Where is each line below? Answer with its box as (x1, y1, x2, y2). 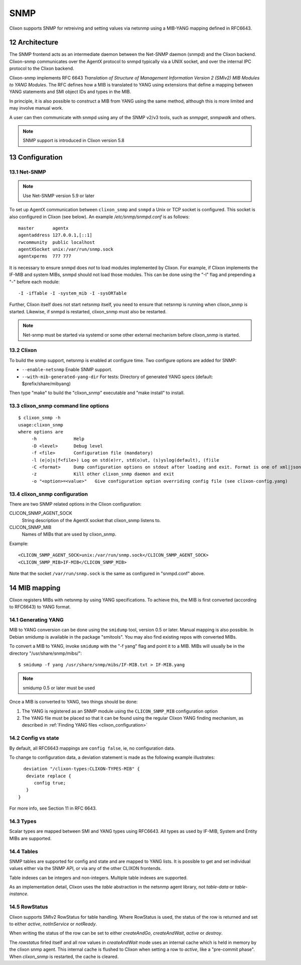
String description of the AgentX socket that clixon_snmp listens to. (22, 517, 161, 523)
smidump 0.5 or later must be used (23, 684, 95, 691)
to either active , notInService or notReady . (9, 921, 97, 927)
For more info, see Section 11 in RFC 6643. (9, 805, 97, 812)
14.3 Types (9, 818, 37, 825)
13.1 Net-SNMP (9, 168, 46, 176)
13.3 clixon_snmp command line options (9, 402, 109, 409)
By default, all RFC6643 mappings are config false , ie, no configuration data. (9, 745, 175, 751)
